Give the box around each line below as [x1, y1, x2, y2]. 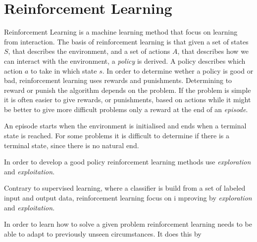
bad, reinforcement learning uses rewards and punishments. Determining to [4, 75, 232, 85]
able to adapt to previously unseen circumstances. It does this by [4, 228, 202, 239]
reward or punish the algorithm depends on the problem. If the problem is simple [4, 84, 251, 95]
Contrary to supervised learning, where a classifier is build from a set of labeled [4, 183, 246, 193]
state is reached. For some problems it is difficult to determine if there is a [4, 130, 230, 141]
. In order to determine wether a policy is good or [102, 65, 254, 76]
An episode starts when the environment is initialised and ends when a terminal [4, 121, 247, 131]
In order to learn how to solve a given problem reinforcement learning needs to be [4, 219, 252, 229]
